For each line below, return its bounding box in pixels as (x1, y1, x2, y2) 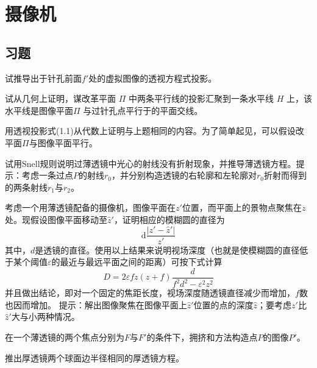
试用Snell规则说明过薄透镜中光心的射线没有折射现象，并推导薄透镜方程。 (5, 157, 296, 169)
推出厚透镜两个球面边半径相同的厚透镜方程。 (5, 351, 184, 364)
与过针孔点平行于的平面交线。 (83, 104, 203, 116)
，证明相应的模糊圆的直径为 (113, 213, 225, 225)
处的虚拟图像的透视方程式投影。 (88, 71, 217, 84)
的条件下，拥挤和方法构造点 (146, 330, 258, 343)
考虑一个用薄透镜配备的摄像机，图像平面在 (5, 201, 176, 214)
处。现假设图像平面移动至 (5, 213, 107, 225)
